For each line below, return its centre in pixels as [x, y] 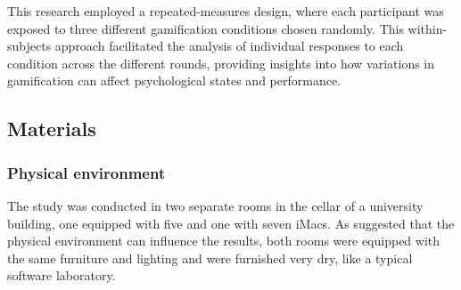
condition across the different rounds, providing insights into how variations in [221, 63]
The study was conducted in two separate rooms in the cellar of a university [215, 205]
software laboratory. [62, 275]
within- [428, 28]
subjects [29, 46]
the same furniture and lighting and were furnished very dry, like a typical [210, 258]
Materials [52, 129]
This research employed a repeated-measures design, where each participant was [226, 11]
